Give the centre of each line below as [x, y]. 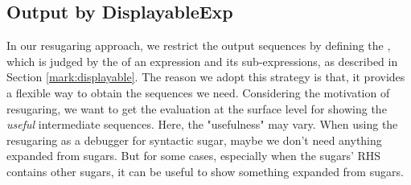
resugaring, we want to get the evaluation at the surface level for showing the [197, 108]
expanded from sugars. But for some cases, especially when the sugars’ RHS [194, 156]
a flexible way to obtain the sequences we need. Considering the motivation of [198, 92]
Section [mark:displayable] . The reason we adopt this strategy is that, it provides [206, 77]
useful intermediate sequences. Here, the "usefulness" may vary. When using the [202, 124]
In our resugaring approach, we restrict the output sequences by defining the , [199, 45]
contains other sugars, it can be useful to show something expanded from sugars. [205, 171]
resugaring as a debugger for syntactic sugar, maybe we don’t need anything [194, 140]
